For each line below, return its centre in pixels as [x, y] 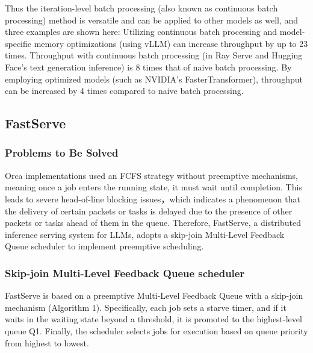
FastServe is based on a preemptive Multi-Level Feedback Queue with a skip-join [154, 295]
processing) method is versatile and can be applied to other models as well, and [152, 20]
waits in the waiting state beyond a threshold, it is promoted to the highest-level [153, 319]
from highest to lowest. [47, 342]
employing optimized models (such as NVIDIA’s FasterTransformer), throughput [154, 79]
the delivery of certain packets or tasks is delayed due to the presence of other [149, 211]
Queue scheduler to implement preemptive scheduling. [104, 246]
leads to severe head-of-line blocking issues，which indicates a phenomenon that [153, 198]
